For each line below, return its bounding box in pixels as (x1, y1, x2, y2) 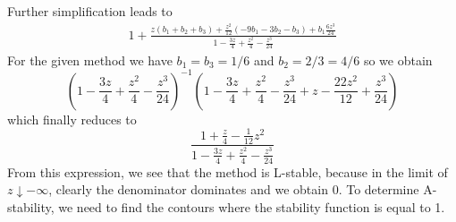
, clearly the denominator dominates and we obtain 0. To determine (48, 180, 419, 199)
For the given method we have (7, 50, 173, 69)
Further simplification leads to (7, 2, 173, 20)
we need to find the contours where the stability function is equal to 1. (58, 197, 445, 216)
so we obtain (363, 50, 433, 69)
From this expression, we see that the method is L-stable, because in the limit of (7, 162, 448, 181)
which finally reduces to (7, 109, 137, 128)
